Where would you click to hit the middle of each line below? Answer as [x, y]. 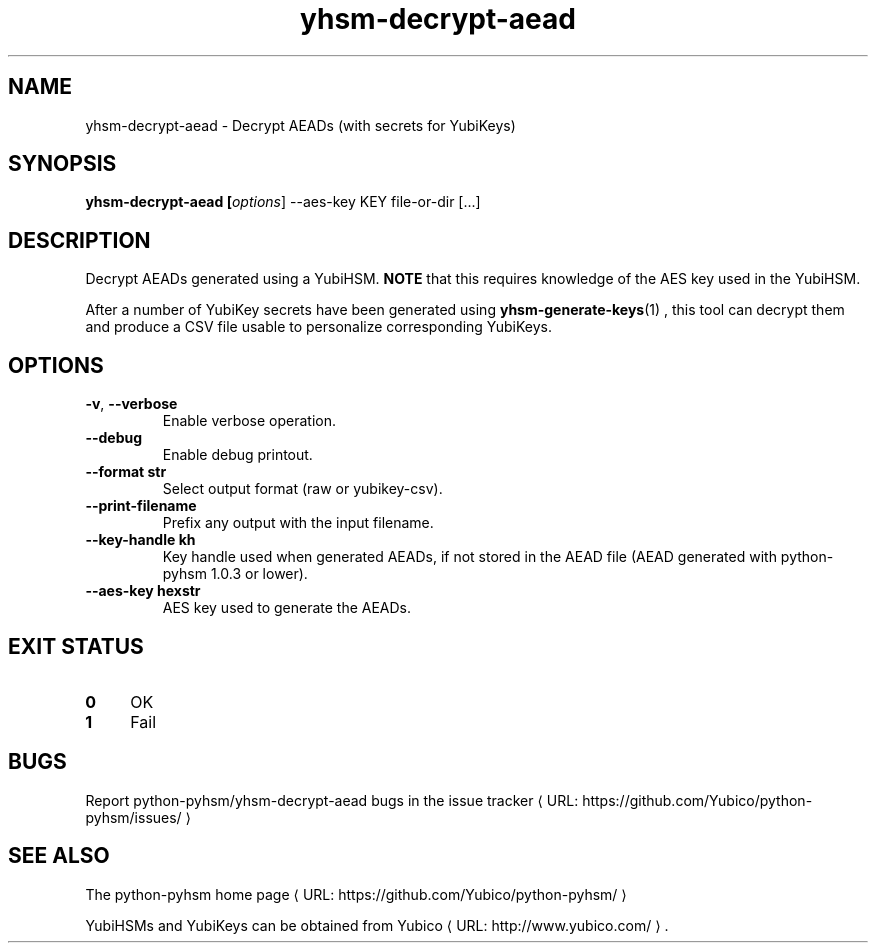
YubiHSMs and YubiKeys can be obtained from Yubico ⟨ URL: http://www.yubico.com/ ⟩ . [377, 925]
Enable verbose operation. [249, 421]
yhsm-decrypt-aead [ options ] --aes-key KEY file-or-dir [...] [283, 202]
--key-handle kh [140, 540]
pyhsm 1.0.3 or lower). [235, 574]
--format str [126, 472]
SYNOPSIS [62, 164]
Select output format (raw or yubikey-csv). [302, 489]
